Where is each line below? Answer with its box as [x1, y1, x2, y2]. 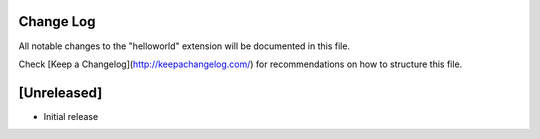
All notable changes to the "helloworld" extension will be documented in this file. [18, 40, 350, 52]
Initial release [43, 110, 99, 122]
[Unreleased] [18, 84, 103, 101]
